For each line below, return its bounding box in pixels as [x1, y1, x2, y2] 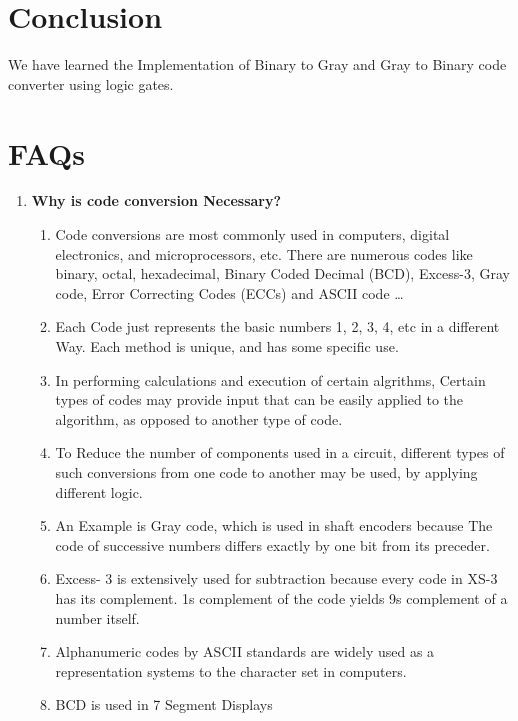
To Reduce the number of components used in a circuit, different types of [55, 442, 505, 463]
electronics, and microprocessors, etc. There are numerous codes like [55, 243, 473, 264]
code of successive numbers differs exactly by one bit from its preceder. [55, 534, 490, 555]
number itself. [55, 607, 140, 628]
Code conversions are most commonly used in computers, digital [55, 224, 450, 245]
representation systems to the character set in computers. [55, 660, 407, 681]
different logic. [55, 481, 143, 502]
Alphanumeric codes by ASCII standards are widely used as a [55, 641, 435, 662]
